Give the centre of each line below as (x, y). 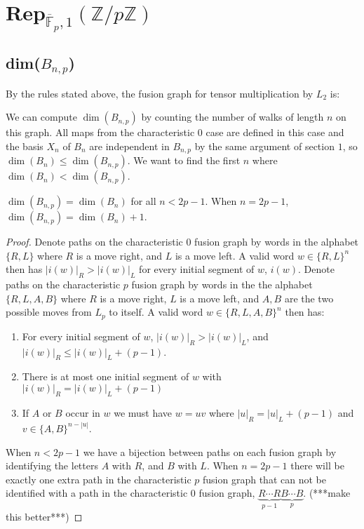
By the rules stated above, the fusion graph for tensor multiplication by (160, 93)
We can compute (41, 117)
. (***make (327, 493)
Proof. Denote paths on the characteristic (94, 242)
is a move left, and (220, 298)
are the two (309, 298)
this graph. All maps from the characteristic (100, 132)
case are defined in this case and (275, 132)
